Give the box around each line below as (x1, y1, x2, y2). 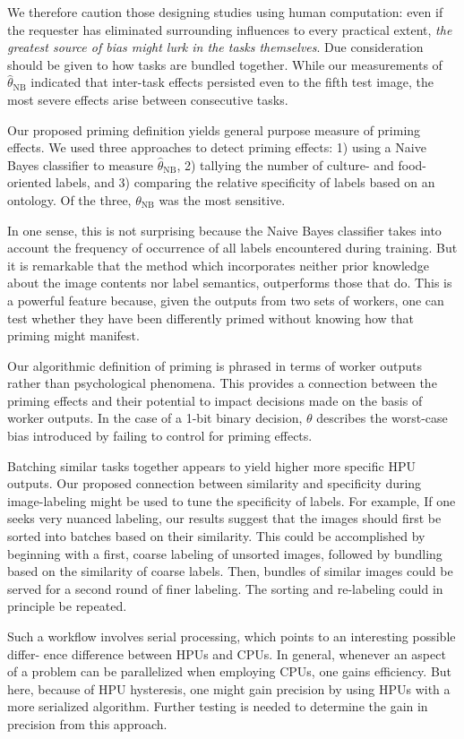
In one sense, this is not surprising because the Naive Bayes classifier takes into (7, 220, 442, 239)
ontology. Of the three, (7, 190, 132, 209)
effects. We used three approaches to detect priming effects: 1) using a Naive (7, 138, 426, 157)
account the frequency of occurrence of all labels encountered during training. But (7, 238, 458, 257)
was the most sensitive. (159, 190, 286, 209)
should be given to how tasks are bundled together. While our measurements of (7, 55, 443, 73)
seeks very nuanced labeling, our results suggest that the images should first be (7, 509, 442, 528)
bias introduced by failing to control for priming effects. (7, 426, 313, 445)
